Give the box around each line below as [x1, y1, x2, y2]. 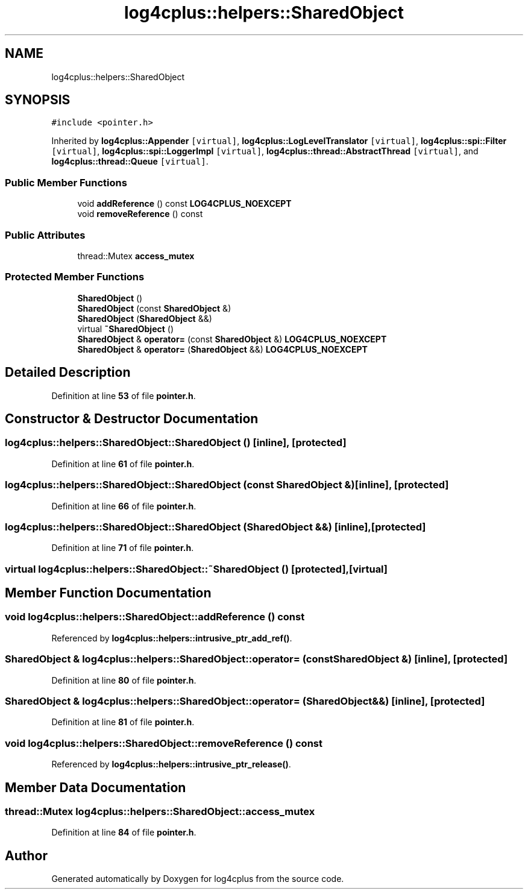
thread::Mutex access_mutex [77, 250, 195, 261]
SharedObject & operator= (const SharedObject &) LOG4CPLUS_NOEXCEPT [77, 333, 387, 344]
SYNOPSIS [5, 92, 71, 108]
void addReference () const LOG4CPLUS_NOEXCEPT [77, 198, 292, 209]
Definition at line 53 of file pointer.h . [51, 390, 196, 401]
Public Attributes [5, 228, 86, 241]
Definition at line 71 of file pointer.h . [51, 543, 194, 553]
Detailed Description [5, 365, 131, 380]
